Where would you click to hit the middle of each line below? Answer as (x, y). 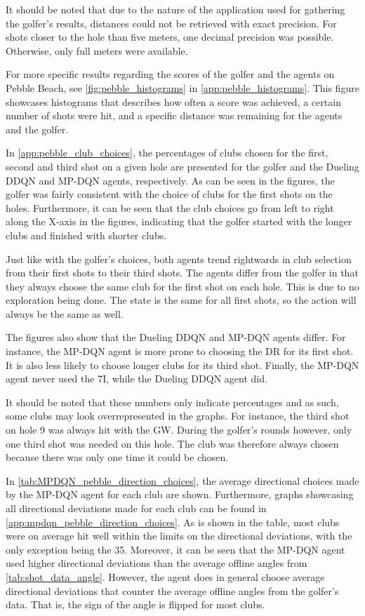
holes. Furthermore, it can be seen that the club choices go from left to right (170, 207)
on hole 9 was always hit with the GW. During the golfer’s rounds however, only (179, 430)
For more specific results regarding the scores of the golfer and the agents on (170, 74)
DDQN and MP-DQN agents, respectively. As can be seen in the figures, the (170, 180)
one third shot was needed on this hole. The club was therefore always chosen (172, 443)
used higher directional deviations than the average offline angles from (157, 563)
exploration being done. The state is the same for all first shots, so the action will (181, 300)
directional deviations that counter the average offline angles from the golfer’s (172, 590)
